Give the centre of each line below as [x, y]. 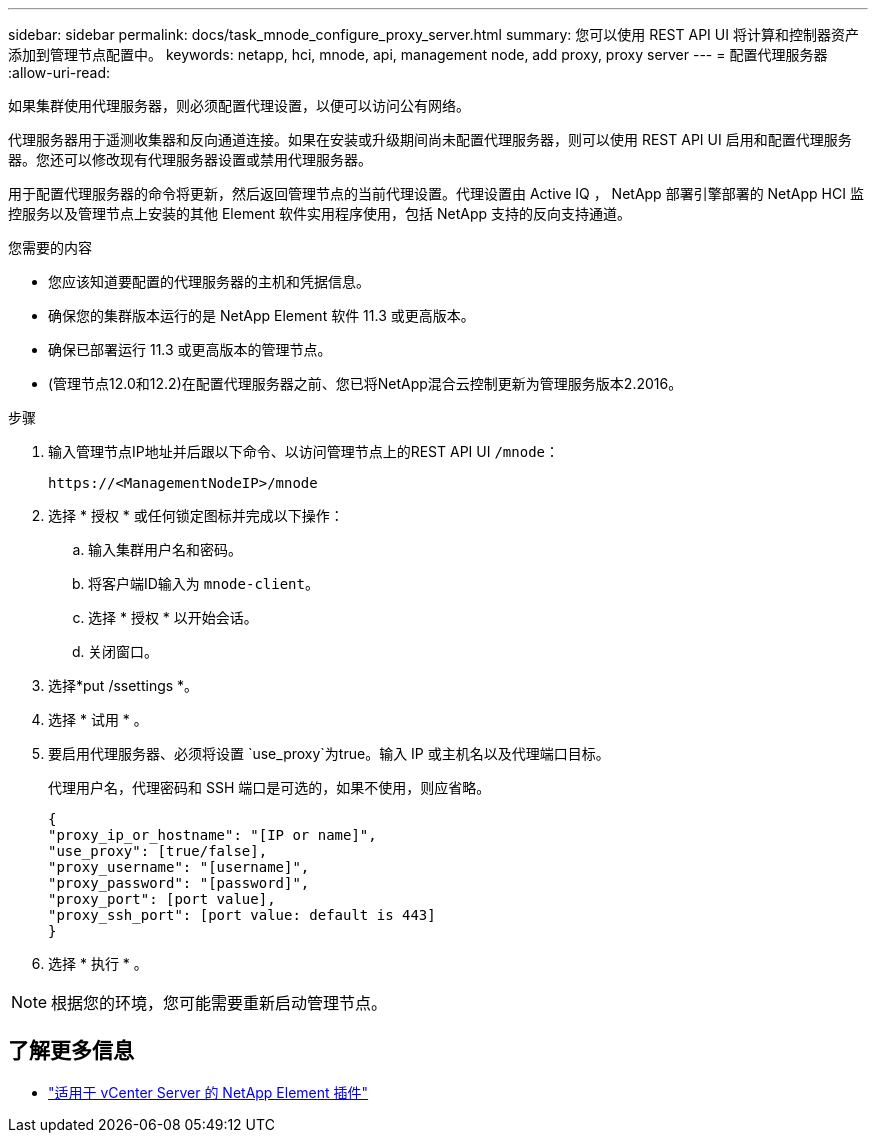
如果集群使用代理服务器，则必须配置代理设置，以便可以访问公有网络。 [239, 105]
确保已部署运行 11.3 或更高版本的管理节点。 [190, 349]
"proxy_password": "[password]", [179, 883]
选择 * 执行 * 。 [98, 963]
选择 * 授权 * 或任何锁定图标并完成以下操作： [196, 515]
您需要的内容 [50, 247]
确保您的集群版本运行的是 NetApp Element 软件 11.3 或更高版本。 [261, 315]
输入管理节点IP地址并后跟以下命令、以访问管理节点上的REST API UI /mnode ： [304, 451]
